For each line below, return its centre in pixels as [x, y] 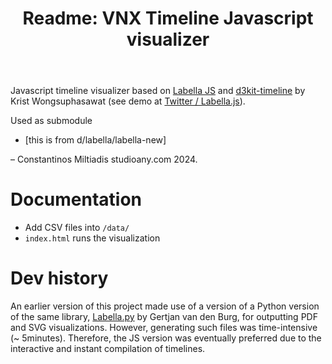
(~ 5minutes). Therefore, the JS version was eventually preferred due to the [166, 338]
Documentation [76, 199]
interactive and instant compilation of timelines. [108, 349]
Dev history [59, 278]
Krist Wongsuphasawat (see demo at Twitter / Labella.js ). [128, 101]
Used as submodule [51, 121]
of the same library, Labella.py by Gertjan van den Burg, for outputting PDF [164, 317]
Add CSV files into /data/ [77, 228]
